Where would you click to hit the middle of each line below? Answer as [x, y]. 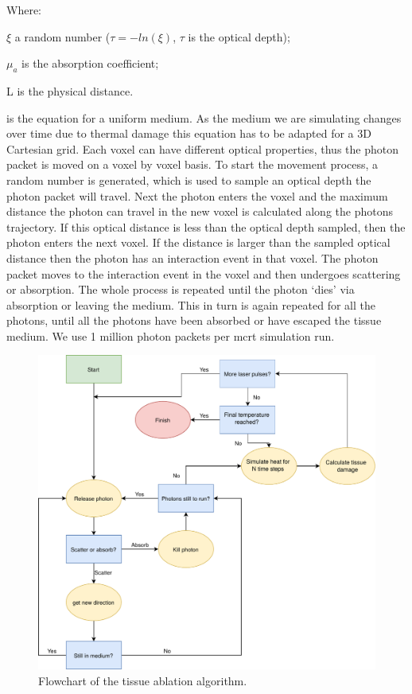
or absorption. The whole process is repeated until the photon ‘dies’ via [181, 289]
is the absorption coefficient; [90, 63]
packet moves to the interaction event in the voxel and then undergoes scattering [204, 273]
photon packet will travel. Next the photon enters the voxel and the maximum [197, 195]
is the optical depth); [239, 36]
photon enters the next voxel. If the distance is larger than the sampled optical [198, 242]
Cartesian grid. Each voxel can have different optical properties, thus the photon [202, 148]
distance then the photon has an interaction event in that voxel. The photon [192, 257]
